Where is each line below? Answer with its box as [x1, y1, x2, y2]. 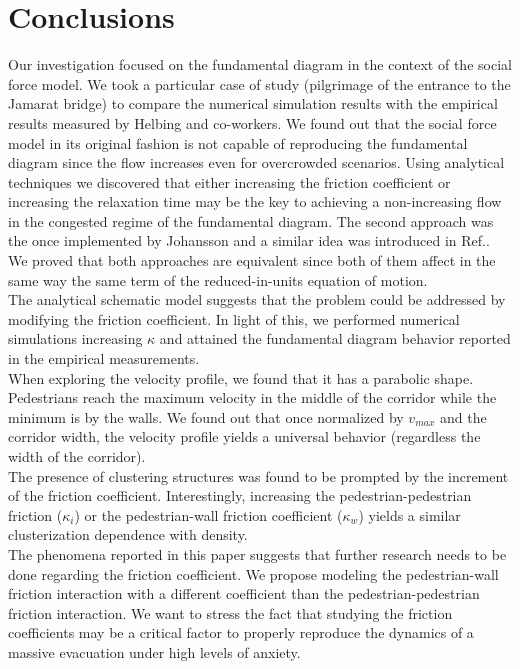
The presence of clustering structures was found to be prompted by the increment [8, 465, 509, 486]
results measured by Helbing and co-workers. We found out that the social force [8, 112, 497, 133]
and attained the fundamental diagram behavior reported [159, 328, 511, 349]
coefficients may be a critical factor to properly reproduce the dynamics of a [8, 622, 474, 643]
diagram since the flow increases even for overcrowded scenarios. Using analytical [8, 152, 505, 173]
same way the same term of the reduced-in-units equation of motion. [8, 269, 428, 290]
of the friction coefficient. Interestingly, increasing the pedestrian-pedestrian [8, 485, 472, 506]
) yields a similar [358, 504, 461, 525]
